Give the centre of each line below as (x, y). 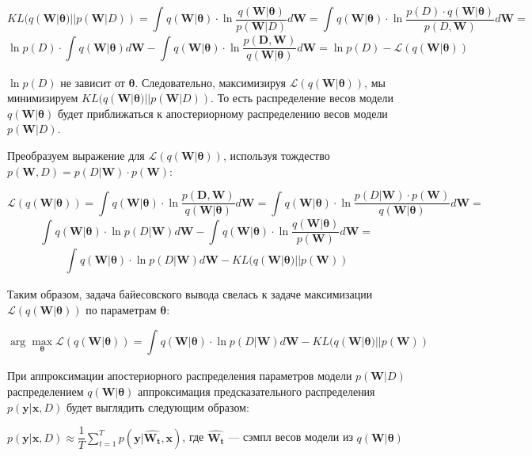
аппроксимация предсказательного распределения (256, 391)
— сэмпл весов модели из (291, 437)
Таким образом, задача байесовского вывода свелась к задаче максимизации (190, 294)
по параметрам (121, 310)
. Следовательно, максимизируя (210, 82)
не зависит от (93, 82)
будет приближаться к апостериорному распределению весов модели (222, 113)
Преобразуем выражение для (76, 155)
